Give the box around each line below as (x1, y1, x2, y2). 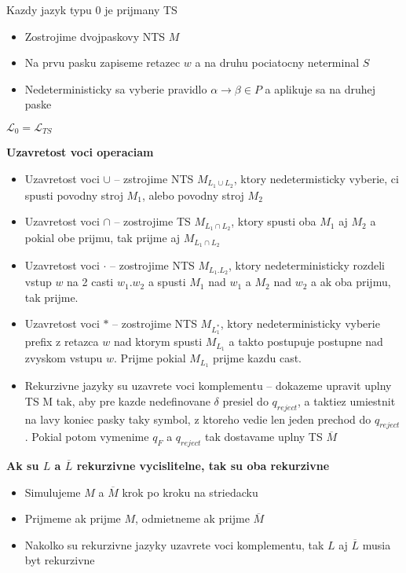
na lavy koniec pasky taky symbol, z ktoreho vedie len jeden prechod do (24, 410, 371, 427)
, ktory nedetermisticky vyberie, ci (233, 171, 399, 187)
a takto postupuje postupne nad (229, 333, 383, 350)
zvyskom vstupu (24, 350, 103, 366)
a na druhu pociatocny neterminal (195, 54, 360, 71)
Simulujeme (24, 483, 81, 500)
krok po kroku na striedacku (122, 483, 258, 500)
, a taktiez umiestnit (298, 392, 396, 409)
